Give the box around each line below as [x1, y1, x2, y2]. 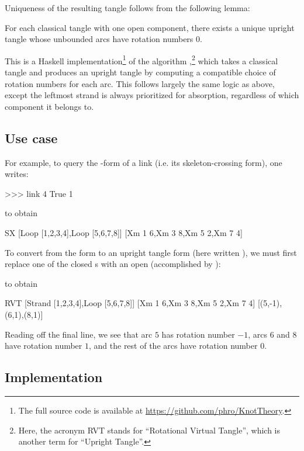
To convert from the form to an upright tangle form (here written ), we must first [5, 246, 297, 258]
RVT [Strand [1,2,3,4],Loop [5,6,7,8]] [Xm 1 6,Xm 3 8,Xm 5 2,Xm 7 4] [5, 297, 255, 309]
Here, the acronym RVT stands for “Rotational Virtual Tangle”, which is [18, 424, 281, 436]
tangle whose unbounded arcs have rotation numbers [5, 33, 194, 45]
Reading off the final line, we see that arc [5, 328, 153, 340]
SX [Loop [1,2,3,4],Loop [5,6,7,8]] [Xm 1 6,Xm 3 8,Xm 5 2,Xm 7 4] [5, 226, 243, 238]
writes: [5, 168, 29, 180]
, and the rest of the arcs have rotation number [88, 339, 258, 352]
